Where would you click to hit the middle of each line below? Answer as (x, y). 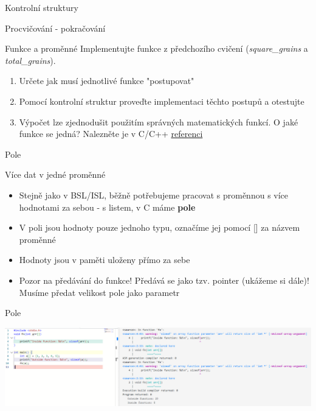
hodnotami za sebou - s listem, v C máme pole (107, 207)
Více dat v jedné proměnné (55, 174)
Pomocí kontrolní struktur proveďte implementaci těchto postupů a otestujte (162, 101)
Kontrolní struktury (42, 7)
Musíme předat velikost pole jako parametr (99, 292)
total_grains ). (30, 60)
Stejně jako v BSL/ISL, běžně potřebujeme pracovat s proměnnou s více (154, 195)
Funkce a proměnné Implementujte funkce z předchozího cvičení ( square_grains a (156, 48)
